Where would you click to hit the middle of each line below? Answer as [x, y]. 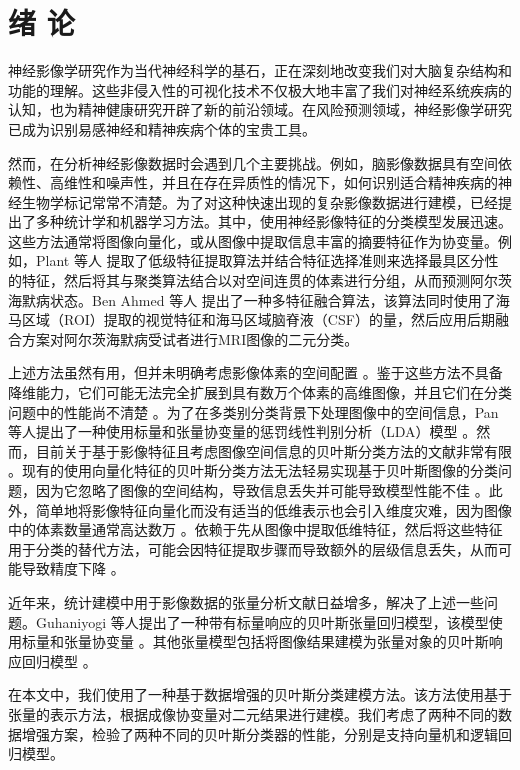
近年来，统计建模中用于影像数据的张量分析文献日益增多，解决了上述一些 [246, 601]
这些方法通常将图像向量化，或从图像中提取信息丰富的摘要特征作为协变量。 [253, 240]
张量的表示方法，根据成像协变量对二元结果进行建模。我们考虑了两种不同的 [253, 713]
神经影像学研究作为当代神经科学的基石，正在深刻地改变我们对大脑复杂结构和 [260, 70]
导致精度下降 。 [73, 568]
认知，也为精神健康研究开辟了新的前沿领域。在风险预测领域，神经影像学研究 [260, 109]
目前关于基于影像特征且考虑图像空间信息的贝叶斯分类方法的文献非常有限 [273, 450]
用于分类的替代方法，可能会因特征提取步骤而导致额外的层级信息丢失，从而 [253, 548]
